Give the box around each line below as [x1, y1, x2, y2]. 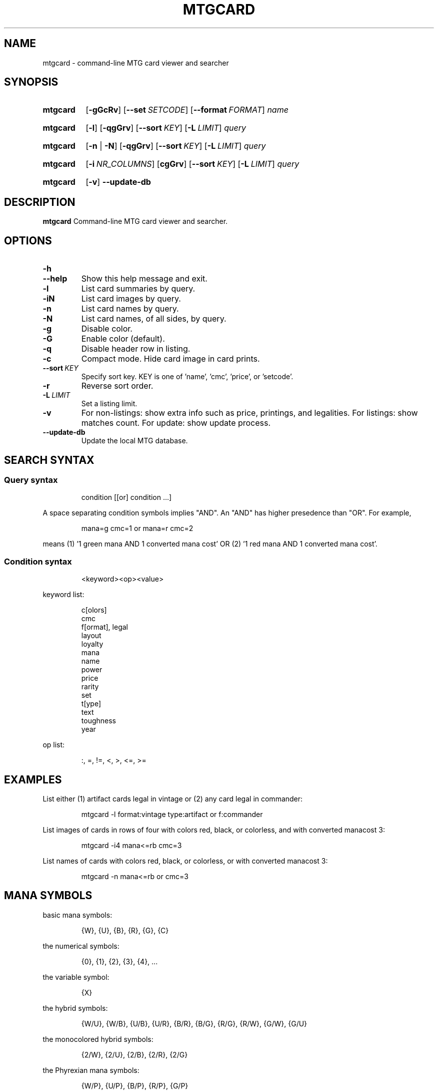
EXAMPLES [4, 773, 62, 786]
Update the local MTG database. [81, 436, 188, 445]
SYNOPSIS [4, 76, 58, 89]
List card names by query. [81, 304, 179, 314]
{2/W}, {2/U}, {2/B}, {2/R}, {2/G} [81, 1050, 188, 1059]
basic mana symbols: [42, 910, 112, 919]
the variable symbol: [42, 972, 109, 981]
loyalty [81, 640, 103, 649]
